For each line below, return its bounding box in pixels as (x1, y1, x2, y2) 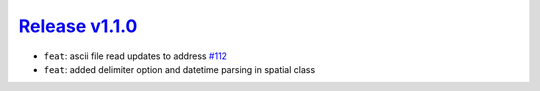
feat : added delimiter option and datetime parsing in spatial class (43, 63, 316, 75)
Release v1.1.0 (18, 15, 138, 37)
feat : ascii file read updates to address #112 (43, 50, 228, 62)
